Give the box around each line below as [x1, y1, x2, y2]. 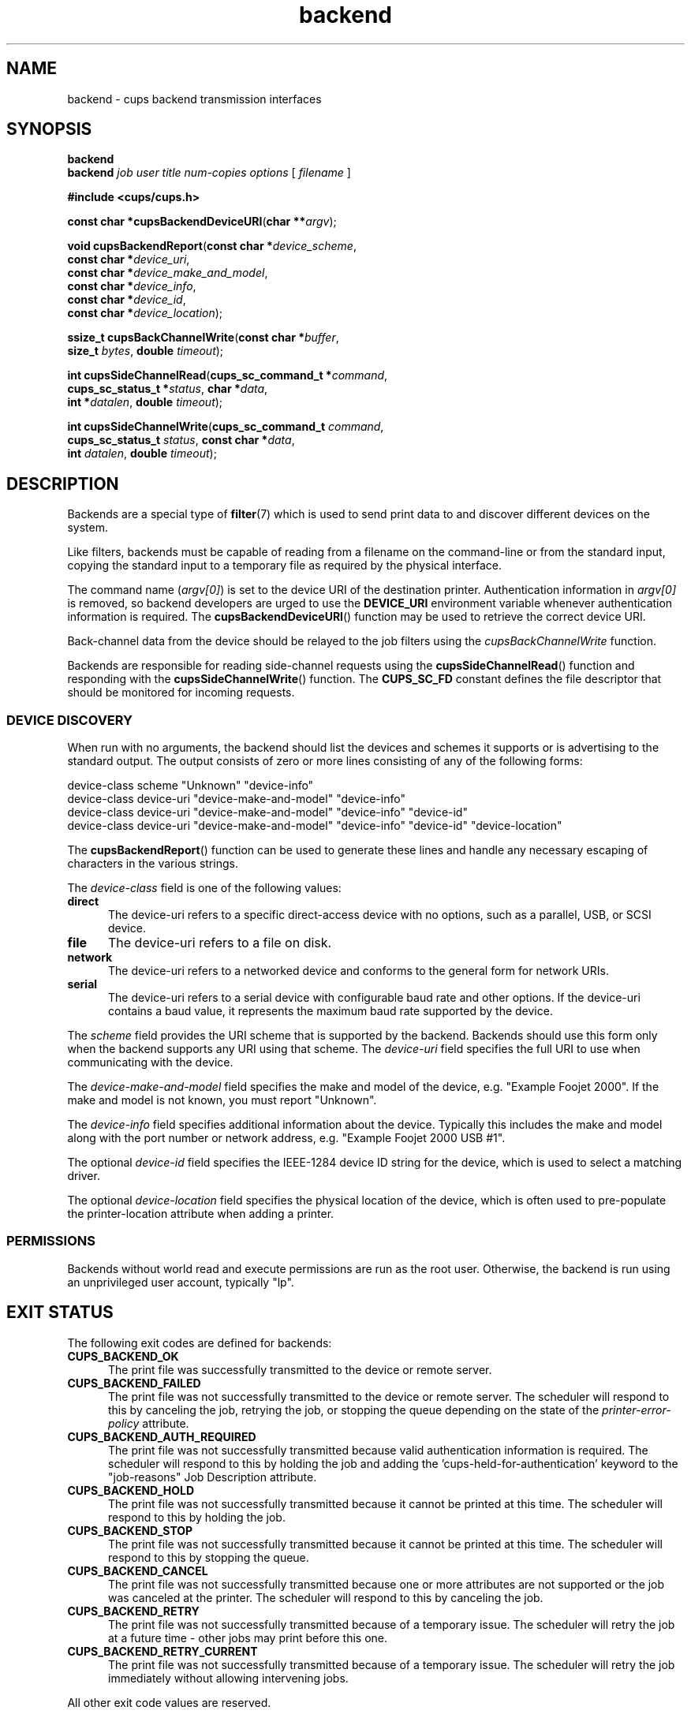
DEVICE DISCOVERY [6, 711, 133, 728]
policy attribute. [108, 1416, 189, 1430]
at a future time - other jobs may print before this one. [108, 1630, 388, 1645]
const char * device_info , [67, 279, 196, 293]
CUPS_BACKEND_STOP [67, 1523, 193, 1537]
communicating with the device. [67, 1055, 233, 1070]
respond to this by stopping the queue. [108, 1550, 309, 1564]
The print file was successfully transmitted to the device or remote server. [108, 1362, 492, 1376]
